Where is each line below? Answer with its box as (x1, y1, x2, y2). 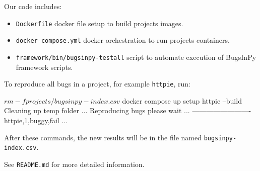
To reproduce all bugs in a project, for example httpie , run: (4, 78, 190, 89)
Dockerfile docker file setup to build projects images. (16, 18, 183, 28)
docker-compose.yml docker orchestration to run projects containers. (16, 35, 230, 45)
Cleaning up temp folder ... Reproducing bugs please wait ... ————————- (4, 105, 251, 116)
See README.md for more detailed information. (4, 158, 145, 169)
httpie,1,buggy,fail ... (4, 115, 68, 125)
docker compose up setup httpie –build (122, 95, 242, 106)
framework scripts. (16, 61, 73, 72)
